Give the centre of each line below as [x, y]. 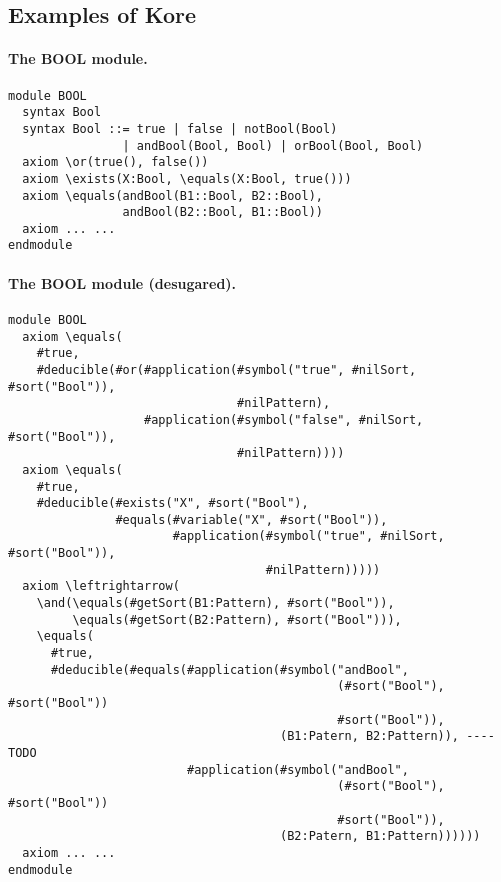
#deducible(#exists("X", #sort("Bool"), [172, 503]
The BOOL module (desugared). [122, 282]
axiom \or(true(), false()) [115, 162]
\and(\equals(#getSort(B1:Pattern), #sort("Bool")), [215, 603]
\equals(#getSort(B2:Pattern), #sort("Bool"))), [237, 619]
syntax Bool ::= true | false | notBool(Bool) [180, 128]
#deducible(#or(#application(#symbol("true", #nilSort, [226, 369]
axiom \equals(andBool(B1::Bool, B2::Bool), [172, 195]
